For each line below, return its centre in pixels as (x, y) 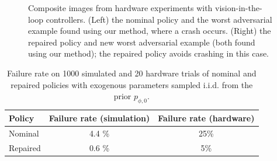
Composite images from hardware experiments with (120, 8)
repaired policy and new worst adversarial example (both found (142, 42)
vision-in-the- (239, 8)
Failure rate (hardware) (206, 118)
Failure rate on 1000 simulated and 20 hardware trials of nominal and (132, 73)
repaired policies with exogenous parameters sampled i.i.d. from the (132, 84)
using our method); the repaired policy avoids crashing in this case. (149, 53)
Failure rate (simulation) (99, 118)
